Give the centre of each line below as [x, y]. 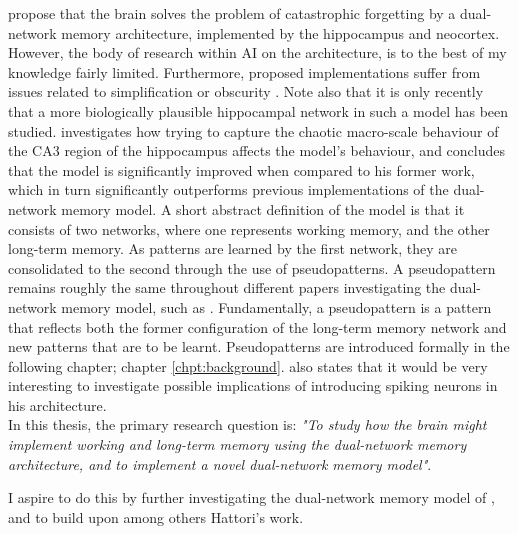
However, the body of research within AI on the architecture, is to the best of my [257, 52]
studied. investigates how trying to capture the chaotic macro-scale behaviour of [253, 130]
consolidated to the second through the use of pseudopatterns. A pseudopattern [252, 267]
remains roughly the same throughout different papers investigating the [227, 287]
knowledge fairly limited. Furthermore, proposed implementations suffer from [244, 71]
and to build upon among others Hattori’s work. [156, 516]
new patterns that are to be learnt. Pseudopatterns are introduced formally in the [259, 346]
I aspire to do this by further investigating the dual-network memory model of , [251, 497]
